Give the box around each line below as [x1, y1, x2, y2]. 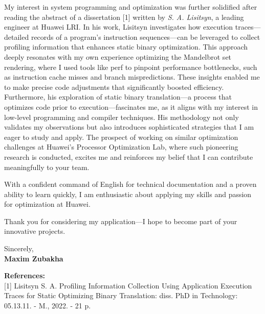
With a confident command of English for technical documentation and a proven [4, 179, 257, 189]
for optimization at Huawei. [4, 199, 91, 209]
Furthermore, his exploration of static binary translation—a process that [4, 91, 232, 102]
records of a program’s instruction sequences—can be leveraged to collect [31, 31, 260, 42]
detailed [4, 31, 29, 42]
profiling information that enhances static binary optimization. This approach [4, 41, 248, 52]
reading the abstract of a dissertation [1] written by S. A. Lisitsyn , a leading [4, 11, 244, 22]
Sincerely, [4, 243, 34, 254]
